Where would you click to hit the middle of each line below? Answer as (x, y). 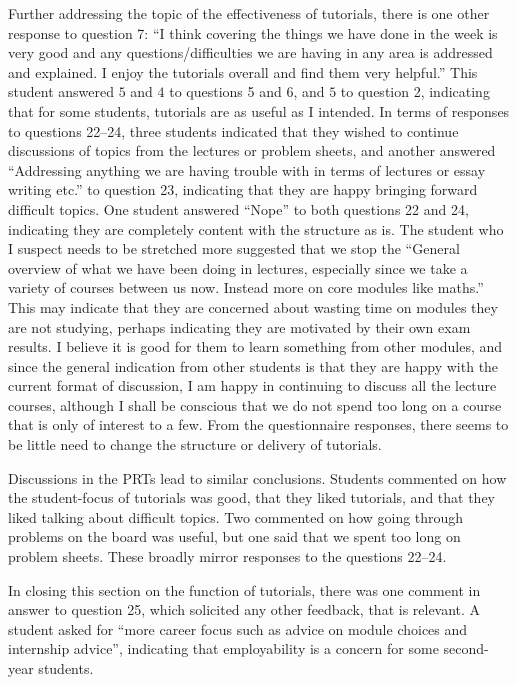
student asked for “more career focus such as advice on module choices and (238, 628)
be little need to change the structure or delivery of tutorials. (195, 444)
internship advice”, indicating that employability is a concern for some (223, 648)
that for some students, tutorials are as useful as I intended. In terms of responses (259, 110)
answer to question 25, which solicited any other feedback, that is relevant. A (244, 609)
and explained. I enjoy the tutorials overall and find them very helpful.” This (243, 71)
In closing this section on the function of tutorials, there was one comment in (244, 589)
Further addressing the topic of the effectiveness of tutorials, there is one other (249, 13)
